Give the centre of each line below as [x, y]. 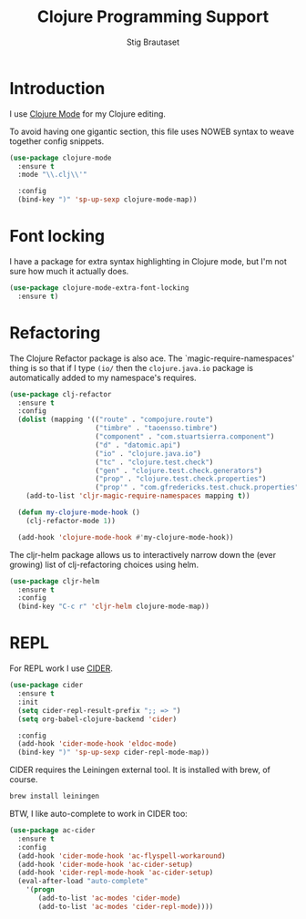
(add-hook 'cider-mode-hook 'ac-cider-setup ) [106, 864]
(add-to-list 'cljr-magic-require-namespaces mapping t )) [138, 496]
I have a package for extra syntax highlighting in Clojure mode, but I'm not [148, 261]
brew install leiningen [55, 796]
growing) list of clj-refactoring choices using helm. [104, 564]
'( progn [40, 890]
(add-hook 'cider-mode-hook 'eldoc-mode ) [97, 744]
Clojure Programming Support [153, 17]
